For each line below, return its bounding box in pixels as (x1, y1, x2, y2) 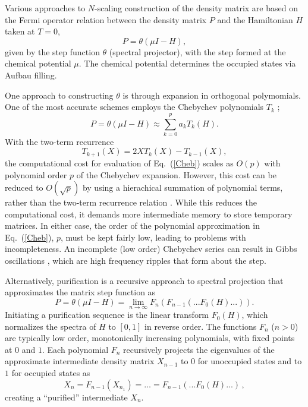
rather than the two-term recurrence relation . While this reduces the (5, 196, 257, 209)
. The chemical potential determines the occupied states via (78, 57, 296, 70)
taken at (5, 25, 35, 37)
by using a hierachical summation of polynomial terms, (82, 181, 283, 194)
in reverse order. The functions (144, 320, 257, 332)
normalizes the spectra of (5, 320, 96, 332)
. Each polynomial (42, 343, 109, 355)
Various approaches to (5, 2, 86, 14)
